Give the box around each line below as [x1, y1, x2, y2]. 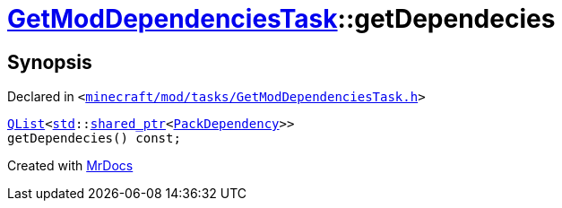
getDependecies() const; [7, 131, 181, 146]
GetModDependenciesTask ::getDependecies [7, 4, 556, 34]
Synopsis [7, 50, 92, 74]
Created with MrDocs [7, 158, 134, 174]
